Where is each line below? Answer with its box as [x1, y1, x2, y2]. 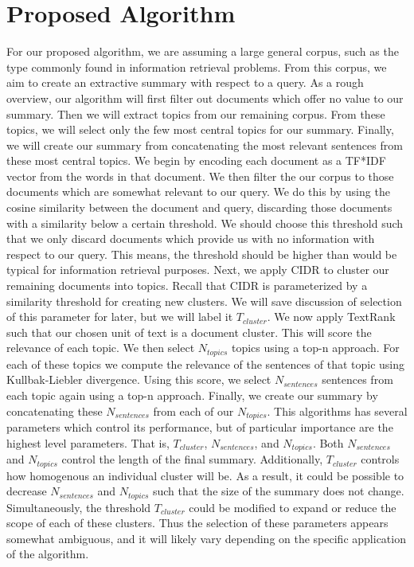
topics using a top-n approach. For [231, 339, 400, 356]
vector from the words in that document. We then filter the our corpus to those [6, 167, 394, 184]
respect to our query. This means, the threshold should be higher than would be [6, 245, 397, 262]
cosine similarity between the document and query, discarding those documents [6, 199, 393, 216]
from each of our [153, 402, 234, 419]
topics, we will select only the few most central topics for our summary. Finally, [6, 121, 394, 138]
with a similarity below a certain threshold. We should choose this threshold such [6, 214, 404, 231]
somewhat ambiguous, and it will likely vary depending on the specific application [6, 530, 406, 546]
